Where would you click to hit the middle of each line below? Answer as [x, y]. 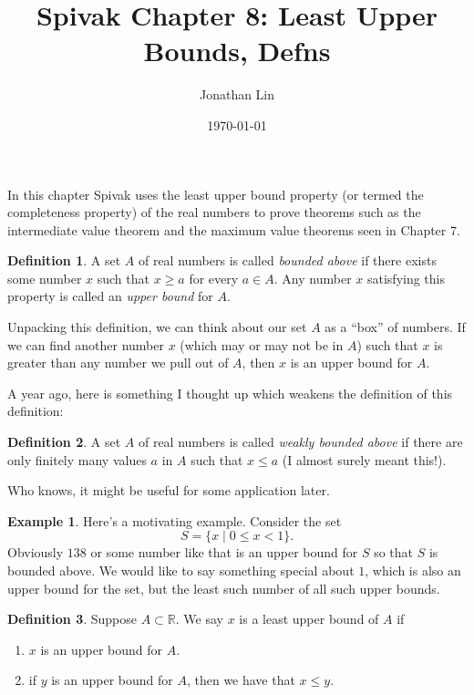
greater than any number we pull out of [118, 363]
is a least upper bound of [309, 619]
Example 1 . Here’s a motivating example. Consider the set [175, 520]
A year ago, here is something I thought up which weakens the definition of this [230, 393]
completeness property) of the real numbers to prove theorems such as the [214, 212]
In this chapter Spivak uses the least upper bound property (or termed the [216, 194]
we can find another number [86, 344]
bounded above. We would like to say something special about [181, 570]
